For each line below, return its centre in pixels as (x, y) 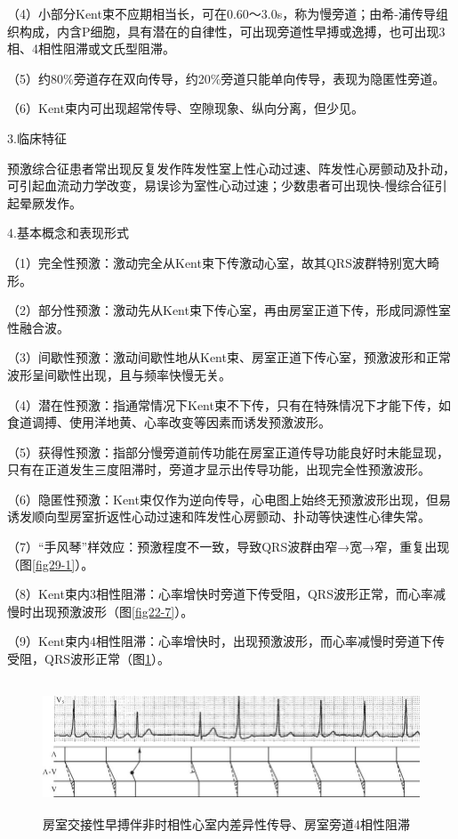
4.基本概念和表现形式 (68, 233)
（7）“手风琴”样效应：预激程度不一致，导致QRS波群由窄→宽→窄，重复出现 (229, 547)
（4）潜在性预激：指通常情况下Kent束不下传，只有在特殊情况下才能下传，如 (229, 404)
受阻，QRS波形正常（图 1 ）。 (88, 659)
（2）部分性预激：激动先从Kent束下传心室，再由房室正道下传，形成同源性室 (229, 310)
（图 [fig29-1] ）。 (51, 564)
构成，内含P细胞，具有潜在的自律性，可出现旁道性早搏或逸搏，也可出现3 (232, 31)
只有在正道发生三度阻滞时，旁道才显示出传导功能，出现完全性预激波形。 (219, 469)
